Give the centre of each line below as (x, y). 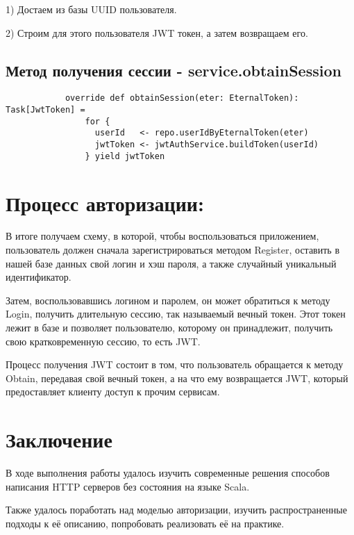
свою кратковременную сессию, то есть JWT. (103, 341)
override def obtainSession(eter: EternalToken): (182, 98)
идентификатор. (39, 277)
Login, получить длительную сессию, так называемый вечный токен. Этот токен (176, 314)
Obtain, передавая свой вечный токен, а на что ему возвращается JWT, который (177, 378)
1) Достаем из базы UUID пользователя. (91, 9)
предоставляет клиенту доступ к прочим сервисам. (113, 392)
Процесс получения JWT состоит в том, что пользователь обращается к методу (175, 364)
